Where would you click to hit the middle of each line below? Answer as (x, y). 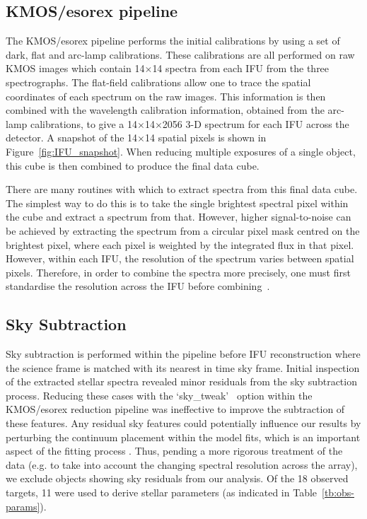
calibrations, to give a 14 (84, 123)
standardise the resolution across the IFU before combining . (138, 286)
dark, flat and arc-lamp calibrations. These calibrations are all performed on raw (180, 54)
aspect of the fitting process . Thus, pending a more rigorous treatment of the (174, 451)
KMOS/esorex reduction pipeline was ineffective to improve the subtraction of (175, 409)
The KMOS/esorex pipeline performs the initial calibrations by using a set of (173, 41)
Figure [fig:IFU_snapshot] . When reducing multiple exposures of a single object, (181, 151)
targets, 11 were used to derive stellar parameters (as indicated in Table (162, 492)
